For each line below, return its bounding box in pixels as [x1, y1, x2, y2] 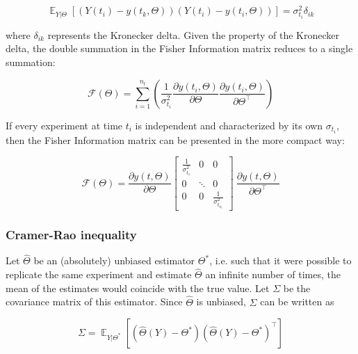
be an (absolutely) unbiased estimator [33, 253, 195, 268]
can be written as [260, 294, 334, 309]
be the [283, 280, 311, 295]
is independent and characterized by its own [135, 118, 323, 132]
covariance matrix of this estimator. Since [6, 294, 183, 309]
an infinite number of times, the [205, 267, 341, 282]
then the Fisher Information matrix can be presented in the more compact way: [6, 132, 345, 147]
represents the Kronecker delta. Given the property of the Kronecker [47, 27, 340, 42]
